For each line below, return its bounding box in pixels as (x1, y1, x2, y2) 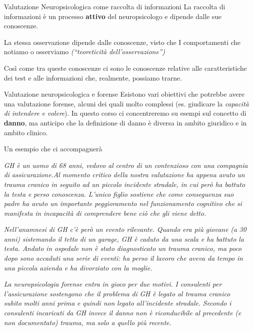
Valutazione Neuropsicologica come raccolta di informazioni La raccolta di (4, 1, 225, 11)
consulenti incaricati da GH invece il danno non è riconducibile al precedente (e (4, 308, 241, 318)
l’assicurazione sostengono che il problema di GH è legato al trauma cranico (4, 288, 230, 298)
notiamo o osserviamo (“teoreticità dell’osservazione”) (4, 46, 165, 57)
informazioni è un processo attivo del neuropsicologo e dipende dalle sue (4, 11, 222, 21)
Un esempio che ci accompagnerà (4, 144, 102, 154)
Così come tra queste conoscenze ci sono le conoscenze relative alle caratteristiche (4, 62, 247, 73)
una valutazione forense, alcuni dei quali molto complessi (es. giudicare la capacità (4, 98, 249, 108)
